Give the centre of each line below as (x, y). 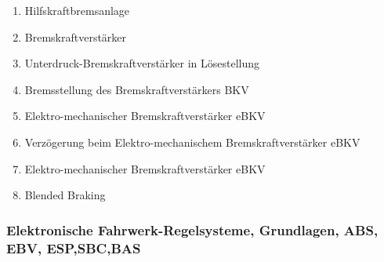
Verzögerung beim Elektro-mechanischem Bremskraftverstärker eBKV (192, 142)
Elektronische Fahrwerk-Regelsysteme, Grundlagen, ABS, (192, 229)
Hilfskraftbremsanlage (77, 10)
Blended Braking (65, 195)
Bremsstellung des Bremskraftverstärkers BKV (137, 89)
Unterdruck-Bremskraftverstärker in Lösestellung (142, 63)
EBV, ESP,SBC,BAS (74, 247)
